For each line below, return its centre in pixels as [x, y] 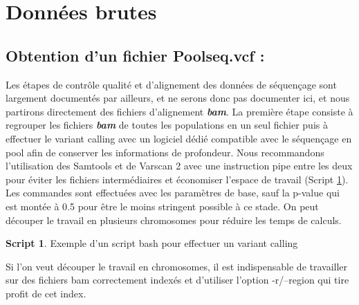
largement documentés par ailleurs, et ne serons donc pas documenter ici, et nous [178, 98]
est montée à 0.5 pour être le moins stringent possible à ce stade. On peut [162, 206]
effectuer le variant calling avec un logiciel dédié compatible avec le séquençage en [179, 138]
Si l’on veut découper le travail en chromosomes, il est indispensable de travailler [177, 266]
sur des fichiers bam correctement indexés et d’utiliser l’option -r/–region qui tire [177, 280]
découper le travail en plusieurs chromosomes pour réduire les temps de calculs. [174, 220]
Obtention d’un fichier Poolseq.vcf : [135, 55]
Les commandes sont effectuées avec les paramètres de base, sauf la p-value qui [173, 193]
